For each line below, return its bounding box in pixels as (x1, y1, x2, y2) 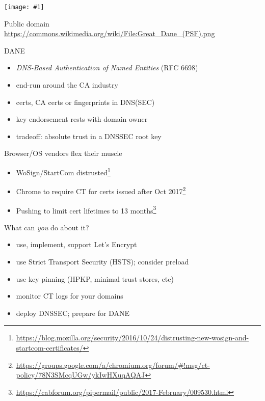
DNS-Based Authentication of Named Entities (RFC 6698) (16, 62, 198, 73)
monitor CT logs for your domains (16, 290, 123, 301)
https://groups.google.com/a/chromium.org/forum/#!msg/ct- (16, 359, 210, 370)
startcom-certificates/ (16, 342, 83, 353)
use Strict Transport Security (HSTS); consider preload (16, 256, 189, 266)
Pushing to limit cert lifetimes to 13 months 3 (16, 203, 156, 216)
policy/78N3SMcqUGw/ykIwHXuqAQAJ (16, 369, 145, 380)
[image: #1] (4, 4, 44, 11)
